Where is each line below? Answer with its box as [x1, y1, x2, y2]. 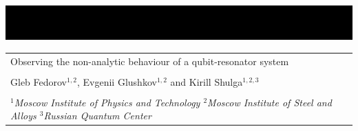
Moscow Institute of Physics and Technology [14, 95, 200, 109]
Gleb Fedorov [10, 74, 67, 88]
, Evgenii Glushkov [77, 74, 157, 88]
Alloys [10, 108, 36, 123]
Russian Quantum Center [43, 108, 151, 123]
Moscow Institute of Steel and [207, 95, 332, 109]
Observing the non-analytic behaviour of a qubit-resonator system [10, 53, 289, 68]
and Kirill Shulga [170, 74, 243, 88]
